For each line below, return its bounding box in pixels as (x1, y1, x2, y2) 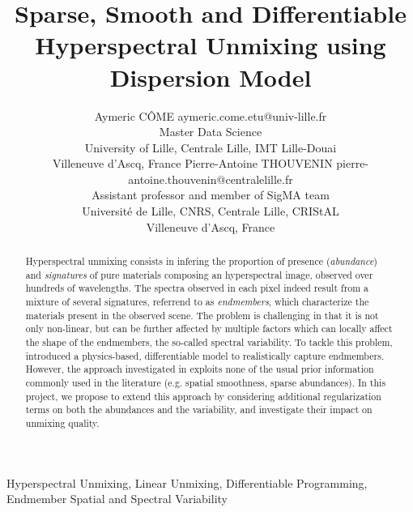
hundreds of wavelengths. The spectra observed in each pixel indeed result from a (25, 281, 369, 295)
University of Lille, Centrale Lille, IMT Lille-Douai (84, 139, 337, 156)
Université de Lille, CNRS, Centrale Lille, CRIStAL (82, 203, 339, 220)
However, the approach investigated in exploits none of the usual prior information (25, 362, 374, 376)
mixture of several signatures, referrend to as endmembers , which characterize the (25, 295, 369, 309)
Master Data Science (159, 123, 262, 140)
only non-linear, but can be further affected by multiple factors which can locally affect (25, 322, 393, 335)
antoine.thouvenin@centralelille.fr (128, 170, 293, 187)
